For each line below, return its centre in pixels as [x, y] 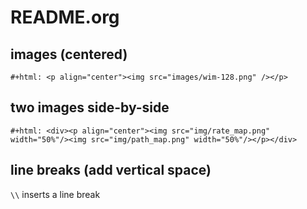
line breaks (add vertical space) [111, 170]
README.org [65, 17]
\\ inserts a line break [55, 194]
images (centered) [69, 54]
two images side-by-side [90, 107]
